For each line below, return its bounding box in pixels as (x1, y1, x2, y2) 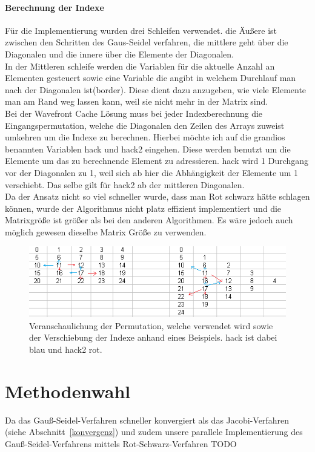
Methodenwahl (5, 378, 131, 403)
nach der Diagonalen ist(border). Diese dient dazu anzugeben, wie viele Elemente (5, 83, 307, 96)
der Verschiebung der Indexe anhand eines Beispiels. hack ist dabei (29, 331, 277, 344)
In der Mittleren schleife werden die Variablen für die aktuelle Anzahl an (5, 59, 275, 72)
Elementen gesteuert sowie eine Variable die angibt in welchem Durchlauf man (5, 71, 296, 84)
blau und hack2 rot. (29, 343, 102, 356)
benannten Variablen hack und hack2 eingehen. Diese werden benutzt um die (5, 142, 291, 155)
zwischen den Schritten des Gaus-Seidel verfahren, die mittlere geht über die (5, 36, 288, 48)
